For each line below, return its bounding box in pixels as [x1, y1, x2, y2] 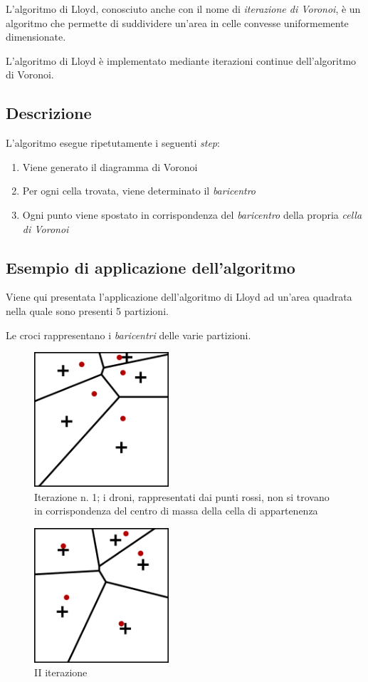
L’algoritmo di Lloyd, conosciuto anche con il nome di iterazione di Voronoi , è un [6, 1, 361, 16]
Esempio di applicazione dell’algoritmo [6, 256, 295, 278]
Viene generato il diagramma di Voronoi [22, 159, 198, 174]
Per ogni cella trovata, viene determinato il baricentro [22, 183, 256, 198]
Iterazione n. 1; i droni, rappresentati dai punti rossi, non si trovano [34, 489, 330, 504]
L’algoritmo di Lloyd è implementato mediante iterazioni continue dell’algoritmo [6, 53, 357, 68]
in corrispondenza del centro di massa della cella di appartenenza [34, 503, 318, 518]
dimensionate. [6, 29, 66, 44]
